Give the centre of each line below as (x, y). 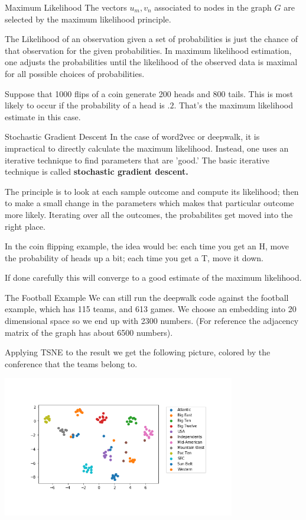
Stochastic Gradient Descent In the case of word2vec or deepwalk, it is (132, 137)
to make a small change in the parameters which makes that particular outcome (149, 203)
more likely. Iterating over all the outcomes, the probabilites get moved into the (149, 214)
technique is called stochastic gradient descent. (97, 171)
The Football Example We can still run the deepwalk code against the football (147, 297)
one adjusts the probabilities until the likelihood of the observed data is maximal (151, 62)
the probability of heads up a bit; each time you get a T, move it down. (134, 257)
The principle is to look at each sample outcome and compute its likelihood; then (152, 191)
